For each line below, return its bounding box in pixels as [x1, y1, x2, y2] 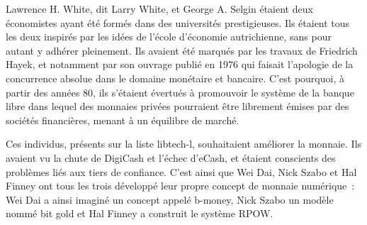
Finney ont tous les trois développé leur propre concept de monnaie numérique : [6, 178, 355, 193]
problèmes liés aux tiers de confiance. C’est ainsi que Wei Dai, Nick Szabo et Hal [6, 164, 357, 179]
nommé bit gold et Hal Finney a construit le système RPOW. [6, 206, 273, 221]
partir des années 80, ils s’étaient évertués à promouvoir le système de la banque [6, 84, 354, 99]
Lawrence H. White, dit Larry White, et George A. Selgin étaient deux [6, 1, 313, 16]
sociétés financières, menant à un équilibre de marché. [6, 112, 239, 127]
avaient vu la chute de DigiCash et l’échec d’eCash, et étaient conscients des [6, 150, 336, 165]
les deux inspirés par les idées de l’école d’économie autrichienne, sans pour [6, 29, 332, 44]
